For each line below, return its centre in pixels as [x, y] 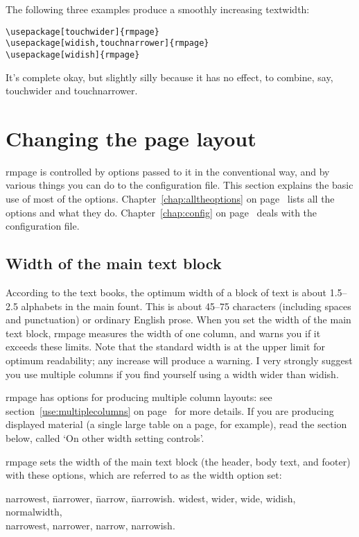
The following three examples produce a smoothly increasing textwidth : [158, 9]
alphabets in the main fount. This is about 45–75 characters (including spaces [186, 306]
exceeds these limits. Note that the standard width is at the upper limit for [165, 347]
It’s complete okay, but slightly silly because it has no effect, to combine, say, [169, 77]
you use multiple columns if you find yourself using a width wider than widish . [172, 374]
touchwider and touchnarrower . [72, 91]
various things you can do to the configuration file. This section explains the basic [179, 185]
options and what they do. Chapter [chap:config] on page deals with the [161, 212]
